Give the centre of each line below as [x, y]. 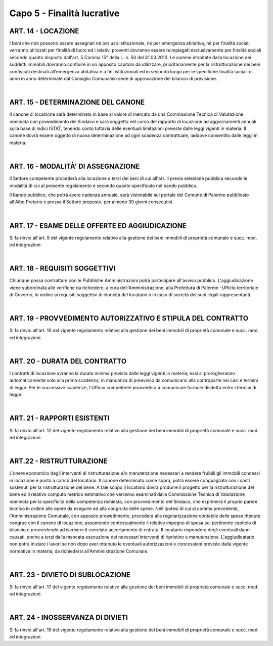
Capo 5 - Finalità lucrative [64, 13]
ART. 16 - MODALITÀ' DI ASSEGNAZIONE [75, 167]
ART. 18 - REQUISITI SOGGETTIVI [62, 269]
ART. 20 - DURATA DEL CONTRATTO [68, 361]
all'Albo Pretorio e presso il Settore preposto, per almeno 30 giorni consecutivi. [92, 202]
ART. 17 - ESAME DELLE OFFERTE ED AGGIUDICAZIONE [98, 226]
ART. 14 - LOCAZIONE [44, 31]
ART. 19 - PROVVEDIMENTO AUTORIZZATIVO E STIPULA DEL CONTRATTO [129, 318]
